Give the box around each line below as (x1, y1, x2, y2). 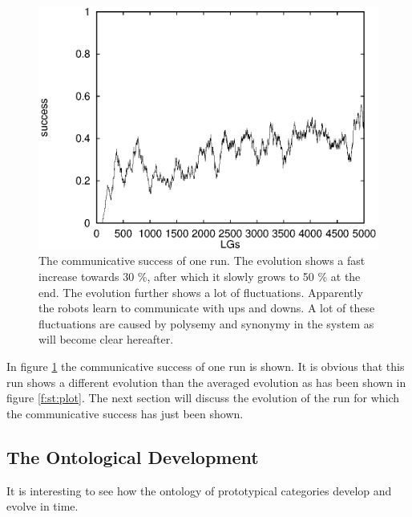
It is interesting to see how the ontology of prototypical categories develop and (6, 482, 392, 499)
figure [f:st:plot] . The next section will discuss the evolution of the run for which (6, 389, 400, 406)
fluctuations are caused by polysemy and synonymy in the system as (38, 315, 374, 332)
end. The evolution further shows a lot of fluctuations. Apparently (38, 283, 363, 300)
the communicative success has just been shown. (6, 405, 244, 421)
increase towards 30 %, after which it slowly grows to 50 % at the (38, 268, 361, 285)
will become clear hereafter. (38, 331, 174, 348)
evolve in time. (6, 498, 79, 515)
